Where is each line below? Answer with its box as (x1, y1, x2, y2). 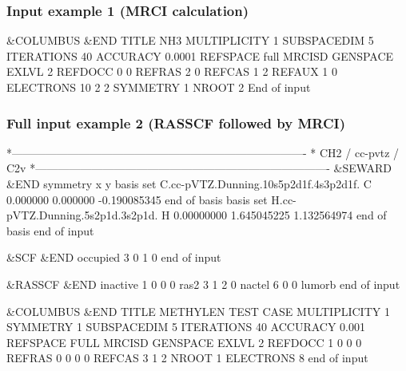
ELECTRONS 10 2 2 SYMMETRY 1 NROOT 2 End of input (6, 79, 311, 95)
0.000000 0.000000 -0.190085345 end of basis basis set (6, 191, 268, 207)
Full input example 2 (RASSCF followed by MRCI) (6, 112, 345, 132)
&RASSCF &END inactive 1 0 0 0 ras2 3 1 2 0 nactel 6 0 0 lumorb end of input (6, 275, 400, 292)
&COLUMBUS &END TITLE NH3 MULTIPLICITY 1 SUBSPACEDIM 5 (6, 32, 374, 49)
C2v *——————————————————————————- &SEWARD (6, 160, 392, 176)
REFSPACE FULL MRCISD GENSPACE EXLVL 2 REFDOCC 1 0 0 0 (6, 334, 362, 350)
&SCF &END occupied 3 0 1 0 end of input (6, 249, 221, 266)
